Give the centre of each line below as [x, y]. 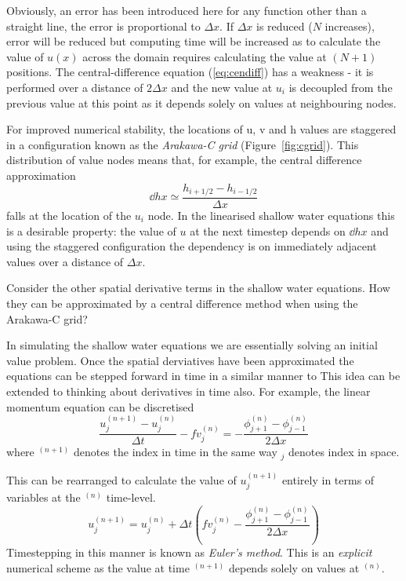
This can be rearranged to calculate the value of [121, 479]
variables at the [43, 497]
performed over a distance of [75, 87]
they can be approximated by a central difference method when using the [182, 303]
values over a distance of [65, 261]
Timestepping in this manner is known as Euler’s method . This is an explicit [189, 552]
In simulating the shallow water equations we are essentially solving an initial [192, 345]
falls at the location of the [69, 216]
